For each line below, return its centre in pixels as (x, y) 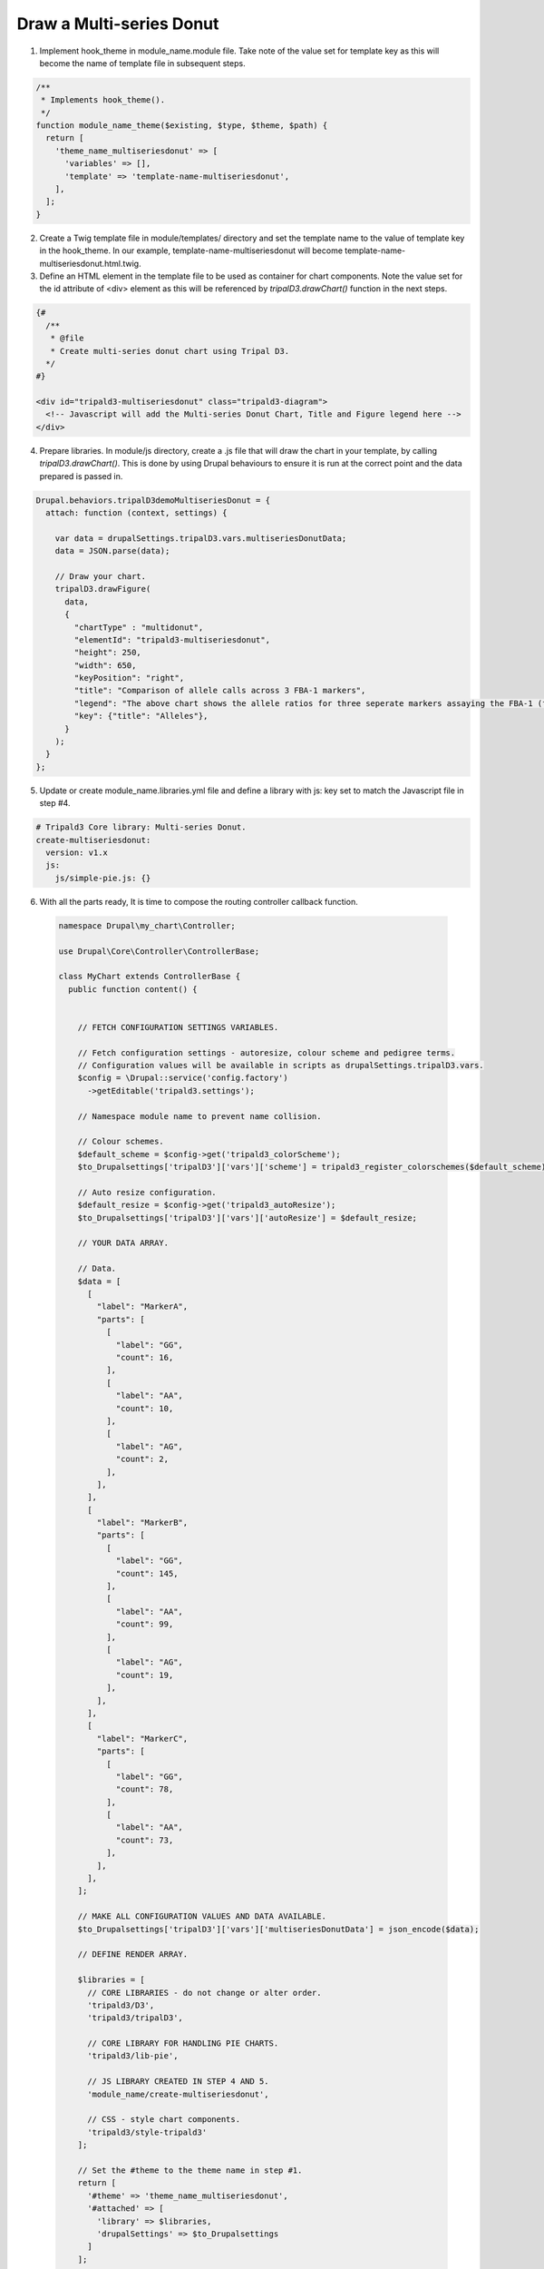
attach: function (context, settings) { (136, 513)
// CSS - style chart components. (164, 2120)
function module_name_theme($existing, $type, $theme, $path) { (182, 126)
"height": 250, (108, 653)
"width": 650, (105, 665)
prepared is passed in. (81, 476)
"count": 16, (145, 1357)
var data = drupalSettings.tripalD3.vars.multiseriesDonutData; (201, 538)
